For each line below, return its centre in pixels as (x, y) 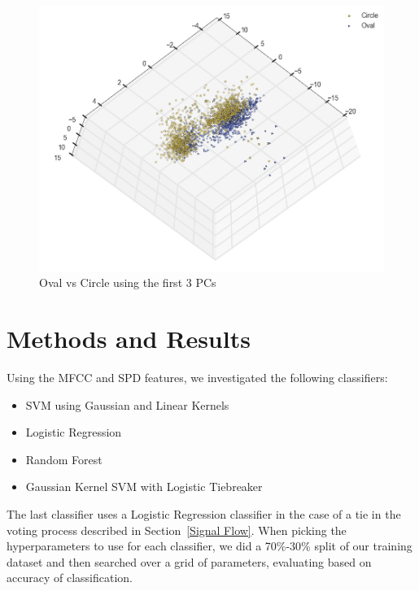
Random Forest (64, 459)
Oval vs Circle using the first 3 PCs (128, 282)
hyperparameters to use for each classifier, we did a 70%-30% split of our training (209, 546)
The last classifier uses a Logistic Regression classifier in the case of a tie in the (204, 513)
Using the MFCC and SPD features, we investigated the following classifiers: (197, 377)
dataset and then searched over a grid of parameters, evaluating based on (189, 561)
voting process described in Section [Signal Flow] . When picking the (177, 530)
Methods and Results (129, 339)
